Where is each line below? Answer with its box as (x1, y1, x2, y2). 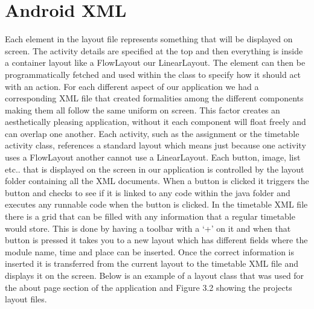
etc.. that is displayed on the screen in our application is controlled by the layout (5, 162, 304, 175)
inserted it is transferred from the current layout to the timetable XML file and (5, 257, 299, 270)
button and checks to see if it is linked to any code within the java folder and (5, 186, 290, 199)
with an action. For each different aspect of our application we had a (5, 80, 259, 92)
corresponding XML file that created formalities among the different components (5, 92, 304, 104)
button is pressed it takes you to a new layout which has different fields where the (5, 234, 308, 246)
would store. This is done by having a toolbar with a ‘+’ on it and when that (5, 221, 291, 234)
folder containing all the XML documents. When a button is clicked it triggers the (5, 174, 309, 187)
